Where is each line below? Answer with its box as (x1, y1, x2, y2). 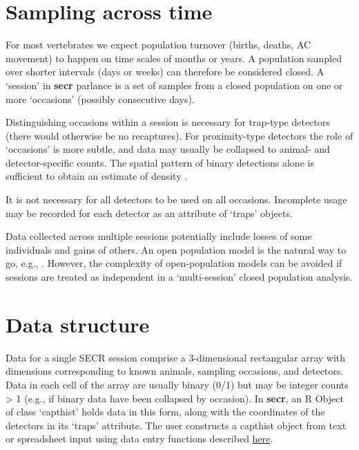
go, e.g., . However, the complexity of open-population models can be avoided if (6, 256, 342, 270)
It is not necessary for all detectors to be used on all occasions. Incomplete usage (6, 192, 347, 207)
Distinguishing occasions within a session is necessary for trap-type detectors (6, 115, 330, 129)
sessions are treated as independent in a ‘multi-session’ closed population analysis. (6, 270, 353, 284)
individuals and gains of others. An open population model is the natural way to (6, 242, 347, 256)
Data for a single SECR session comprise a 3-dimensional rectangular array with (6, 350, 346, 364)
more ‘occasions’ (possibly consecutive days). (6, 91, 195, 106)
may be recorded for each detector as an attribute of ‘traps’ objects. (6, 205, 293, 220)
